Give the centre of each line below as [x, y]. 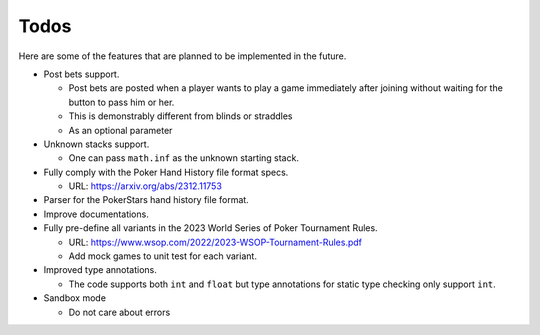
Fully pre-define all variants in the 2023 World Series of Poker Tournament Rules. [211, 228]
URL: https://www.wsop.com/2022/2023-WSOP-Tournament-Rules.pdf [215, 242]
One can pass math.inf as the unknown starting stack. [184, 158]
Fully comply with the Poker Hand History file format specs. [166, 172]
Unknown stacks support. [96, 144]
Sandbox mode [75, 298]
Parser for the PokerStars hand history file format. [146, 200]
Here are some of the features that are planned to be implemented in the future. [182, 56]
